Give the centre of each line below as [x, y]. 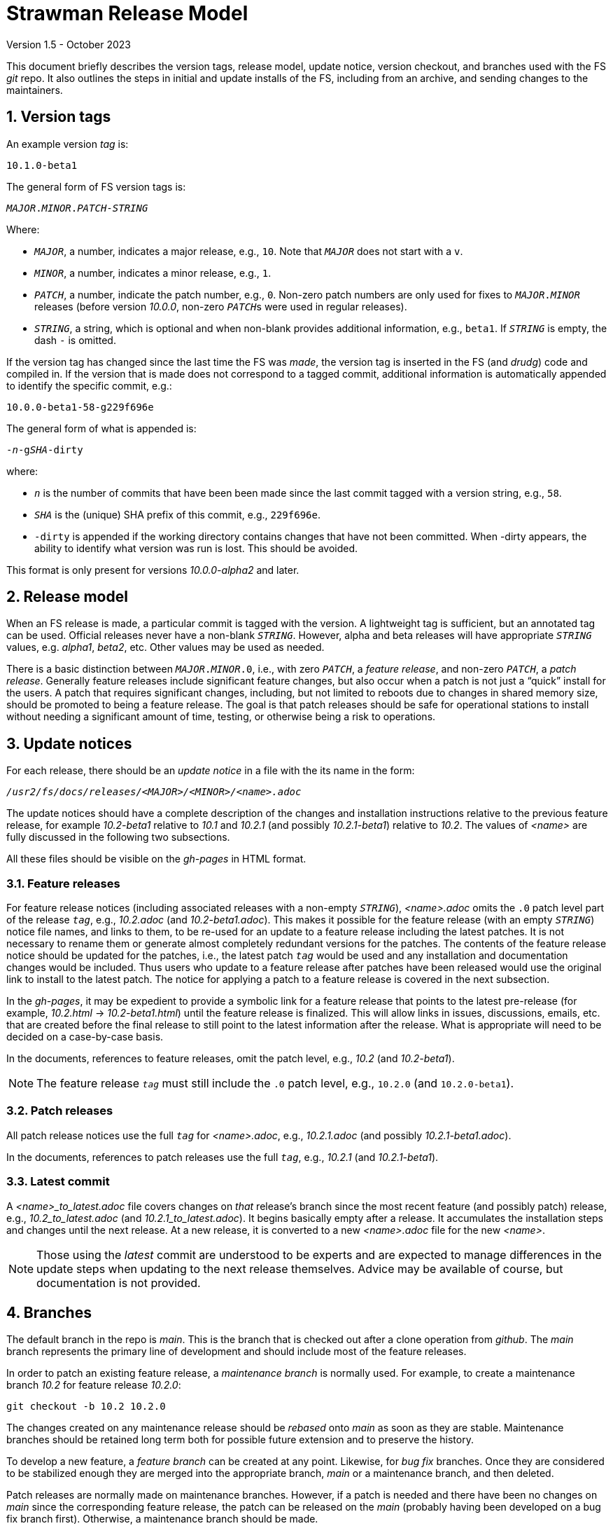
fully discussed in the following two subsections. [118, 837]
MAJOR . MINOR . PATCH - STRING [77, 208]
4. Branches [49, 1312]
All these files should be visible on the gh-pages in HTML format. [156, 859]
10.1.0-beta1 [42, 165]
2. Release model [67, 597]
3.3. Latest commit [58, 1182]
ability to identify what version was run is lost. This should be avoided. [196, 548]
